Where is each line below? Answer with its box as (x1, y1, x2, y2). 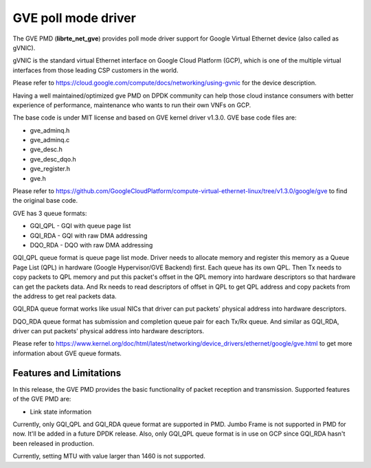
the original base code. (12, 197, 78, 205)
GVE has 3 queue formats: (12, 209, 87, 217)
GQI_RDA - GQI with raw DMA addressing (30, 231, 148, 240)
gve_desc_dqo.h (30, 155, 77, 163)
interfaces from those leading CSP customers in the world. (12, 66, 179, 74)
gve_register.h (30, 165, 71, 173)
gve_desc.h (30, 145, 63, 154)
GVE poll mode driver (12, 10, 137, 25)
